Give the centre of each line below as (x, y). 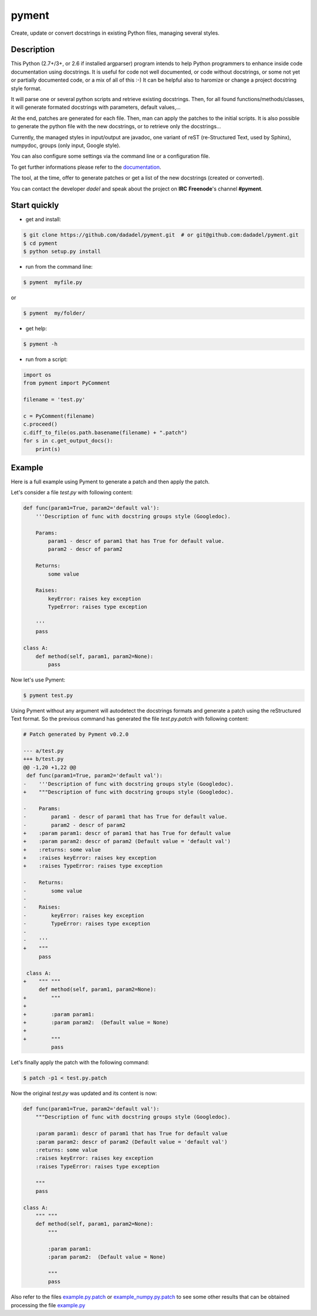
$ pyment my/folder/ (54, 313)
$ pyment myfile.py (53, 283)
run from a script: (46, 359)
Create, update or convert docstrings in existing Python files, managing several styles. (115, 33)
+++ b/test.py (43, 759)
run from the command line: (59, 267)
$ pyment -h (41, 344)
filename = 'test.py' (54, 400)
